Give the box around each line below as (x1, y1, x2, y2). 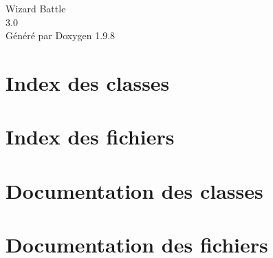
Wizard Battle (6, 1, 66, 15)
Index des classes (6, 68, 170, 96)
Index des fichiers (6, 122, 175, 151)
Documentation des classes (6, 176, 263, 204)
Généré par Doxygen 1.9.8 (6, 28, 116, 43)
